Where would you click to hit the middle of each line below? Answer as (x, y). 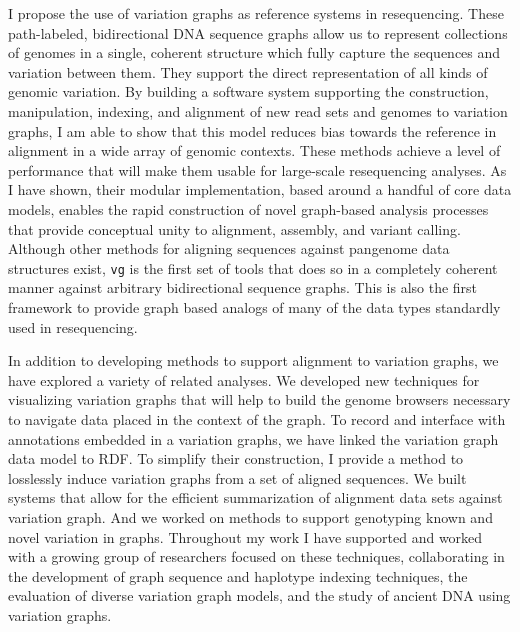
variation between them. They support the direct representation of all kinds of (248, 71)
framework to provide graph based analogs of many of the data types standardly (254, 306)
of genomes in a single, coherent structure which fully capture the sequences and (254, 52)
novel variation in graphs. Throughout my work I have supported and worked (245, 536)
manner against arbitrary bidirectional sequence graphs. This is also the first (243, 287)
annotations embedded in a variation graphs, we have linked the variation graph (253, 438)
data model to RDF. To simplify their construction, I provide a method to (236, 458)
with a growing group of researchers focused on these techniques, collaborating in (256, 556)
